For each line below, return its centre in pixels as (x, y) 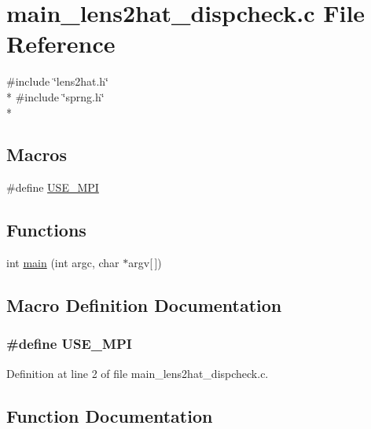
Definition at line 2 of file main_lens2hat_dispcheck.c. (138, 373)
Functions (46, 230)
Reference (61, 44)
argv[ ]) (145, 263)
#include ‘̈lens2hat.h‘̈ (57, 81)
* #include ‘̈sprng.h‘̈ (55, 96)
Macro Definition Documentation (144, 305)
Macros (37, 154)
